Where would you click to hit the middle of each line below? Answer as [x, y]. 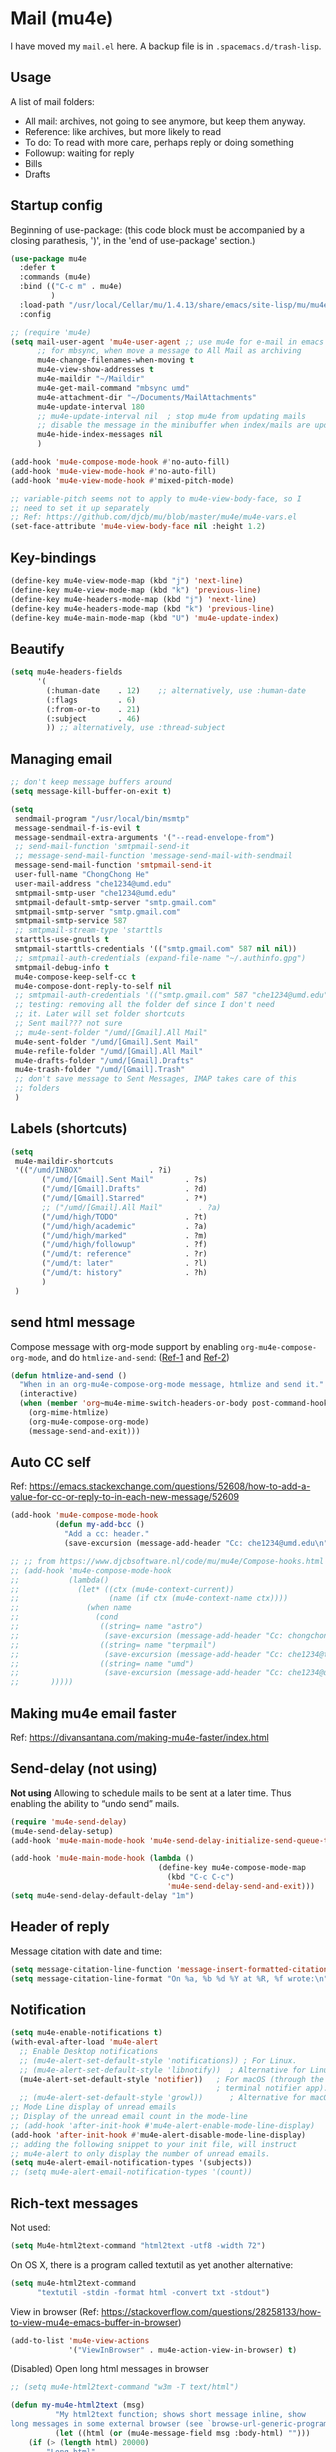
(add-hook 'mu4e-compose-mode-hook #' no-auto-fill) [120, 462]
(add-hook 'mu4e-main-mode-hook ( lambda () [102, 1858]
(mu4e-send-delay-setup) [62, 1831]
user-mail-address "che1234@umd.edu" [93, 883]
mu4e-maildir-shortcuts [64, 1161]
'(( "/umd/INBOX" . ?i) [93, 1170]
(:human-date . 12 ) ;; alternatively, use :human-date [176, 690]
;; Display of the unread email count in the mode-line [129, 2117]
